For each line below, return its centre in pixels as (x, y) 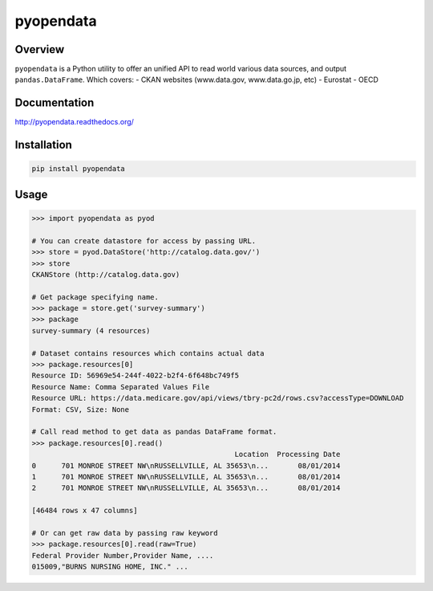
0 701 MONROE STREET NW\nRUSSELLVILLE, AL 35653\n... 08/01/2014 (186, 465)
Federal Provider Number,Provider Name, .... (123, 555)
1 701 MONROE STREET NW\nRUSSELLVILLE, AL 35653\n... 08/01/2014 (186, 477)
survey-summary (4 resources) (91, 330)
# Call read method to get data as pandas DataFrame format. (154, 432)
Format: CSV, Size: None (81, 409)
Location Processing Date (287, 454)
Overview (40, 49)
